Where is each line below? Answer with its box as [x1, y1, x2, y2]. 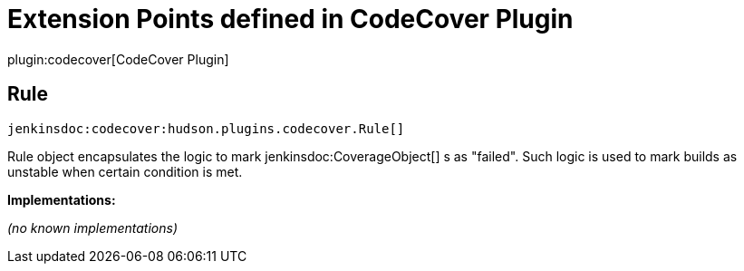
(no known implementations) [7, 219, 179, 236]
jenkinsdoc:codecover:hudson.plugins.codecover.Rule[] [7, 121, 405, 136]
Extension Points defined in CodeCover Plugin [7, 4, 574, 34]
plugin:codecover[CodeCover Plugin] [7, 51, 229, 67]
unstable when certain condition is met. [7, 163, 243, 179]
